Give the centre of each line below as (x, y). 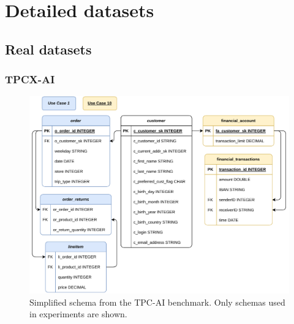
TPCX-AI (30, 79)
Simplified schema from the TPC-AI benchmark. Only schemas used (157, 302)
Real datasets (48, 49)
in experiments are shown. (78, 314)
